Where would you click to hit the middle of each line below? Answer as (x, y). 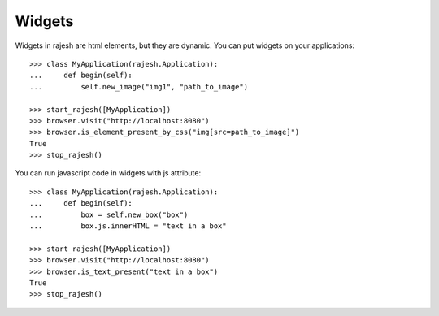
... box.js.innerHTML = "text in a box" (128, 226)
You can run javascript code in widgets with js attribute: (108, 173)
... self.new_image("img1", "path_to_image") (139, 87)
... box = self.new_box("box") (109, 214)
